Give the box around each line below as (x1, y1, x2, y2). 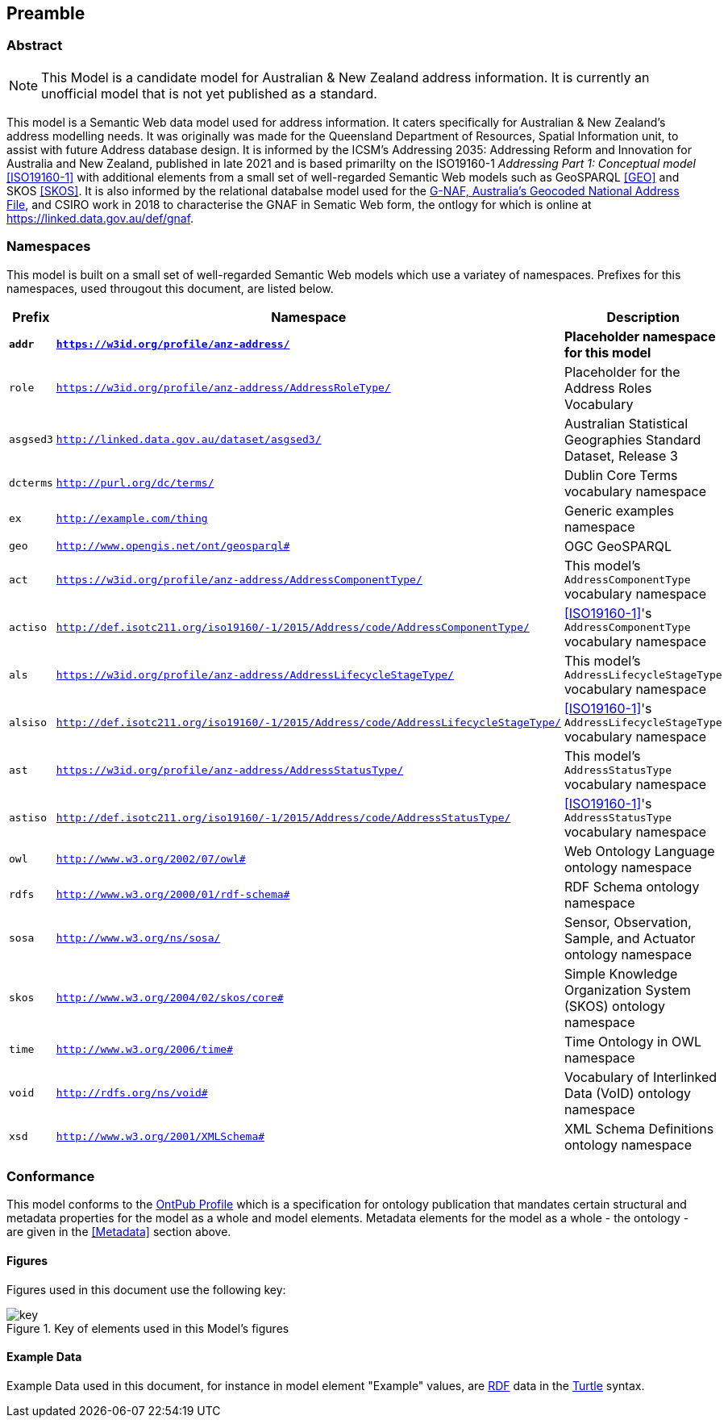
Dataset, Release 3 (564, 447, 678, 464)
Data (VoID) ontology (564, 1084, 692, 1101)
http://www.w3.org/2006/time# (56, 1043, 233, 1056)
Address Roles (564, 379, 652, 396)
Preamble (6, 3, 85, 23)
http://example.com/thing (56, 512, 208, 525)
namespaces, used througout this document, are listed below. (6, 281, 334, 295)
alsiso (9, 716, 47, 729)
